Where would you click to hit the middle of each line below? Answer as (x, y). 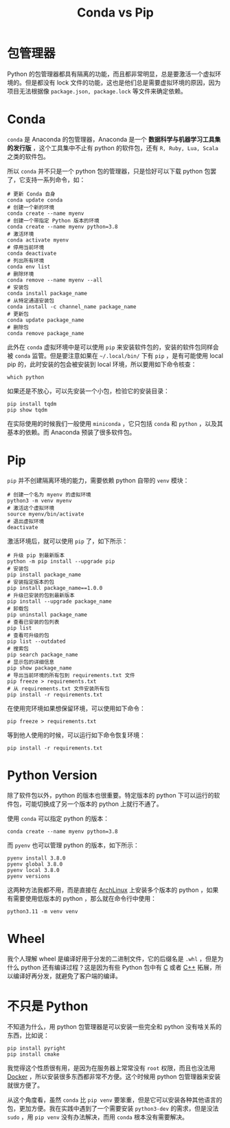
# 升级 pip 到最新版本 (36, 555)
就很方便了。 (25, 1085)
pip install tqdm (32, 404)
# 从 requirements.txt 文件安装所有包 (58, 689)
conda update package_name (46, 320)
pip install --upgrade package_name (59, 601)
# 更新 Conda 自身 (31, 194)
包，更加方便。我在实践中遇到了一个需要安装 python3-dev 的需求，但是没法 (113, 1108)
